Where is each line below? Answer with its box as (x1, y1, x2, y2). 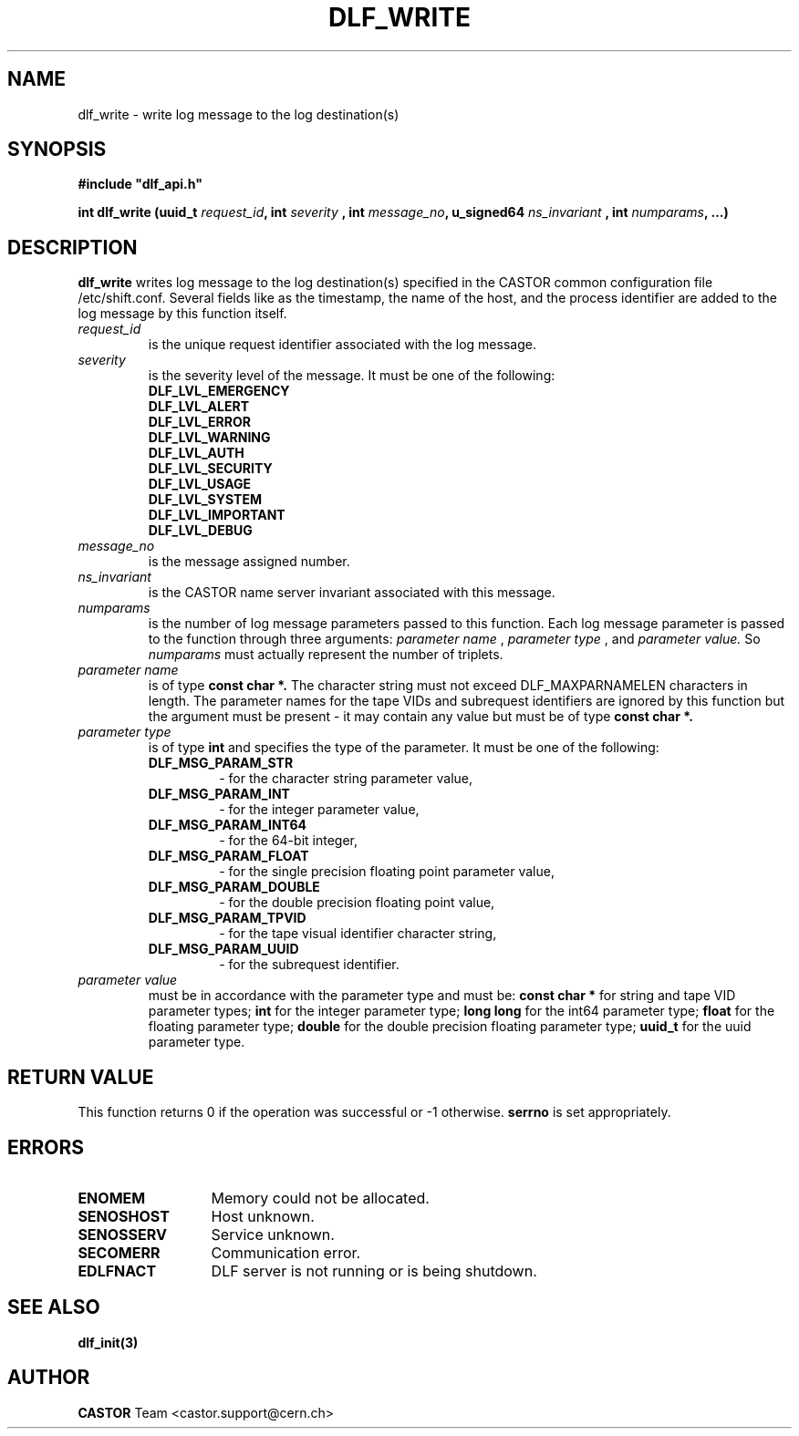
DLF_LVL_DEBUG (148, 522, 253, 539)
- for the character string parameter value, (219, 770, 473, 787)
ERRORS (7, 1135, 85, 1159)
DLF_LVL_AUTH (148, 445, 244, 461)
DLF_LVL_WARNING (148, 429, 271, 446)
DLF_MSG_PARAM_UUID (148, 941, 299, 957)
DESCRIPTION (7, 235, 138, 259)
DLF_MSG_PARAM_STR (148, 755, 294, 771)
